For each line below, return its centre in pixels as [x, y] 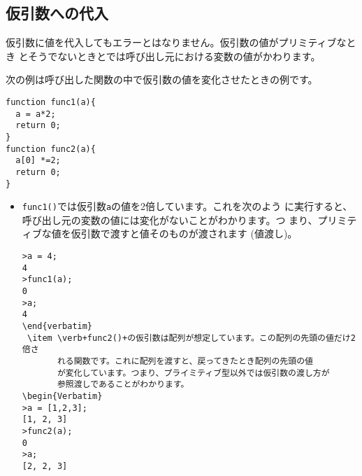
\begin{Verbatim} [62, 396]
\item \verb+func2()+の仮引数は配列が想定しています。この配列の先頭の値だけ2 [191, 338]
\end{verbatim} [57, 327]
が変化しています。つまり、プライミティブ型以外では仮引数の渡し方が [193, 373]
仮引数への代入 [57, 13]
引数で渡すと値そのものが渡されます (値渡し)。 [189, 233]
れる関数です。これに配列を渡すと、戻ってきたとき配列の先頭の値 [185, 361]
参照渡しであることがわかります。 [123, 385]
